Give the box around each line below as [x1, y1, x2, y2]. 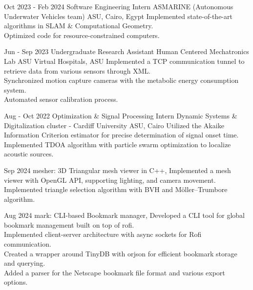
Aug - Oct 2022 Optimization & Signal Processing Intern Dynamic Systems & [4, 110, 237, 120]
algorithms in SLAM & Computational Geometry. [4, 20, 153, 31]
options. [4, 277, 28, 287]
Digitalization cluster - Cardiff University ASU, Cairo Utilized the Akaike [4, 120, 224, 130]
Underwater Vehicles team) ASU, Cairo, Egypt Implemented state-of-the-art [4, 11, 232, 21]
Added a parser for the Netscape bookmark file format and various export [4, 267, 225, 277]
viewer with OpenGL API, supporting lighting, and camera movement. [4, 174, 216, 185]
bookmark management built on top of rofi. [4, 219, 134, 230]
